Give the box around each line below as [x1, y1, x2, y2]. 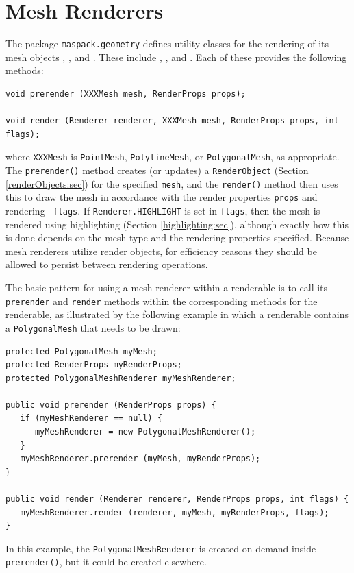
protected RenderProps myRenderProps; [5, 360, 182, 370]
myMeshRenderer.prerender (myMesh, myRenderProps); [20, 454, 261, 464]
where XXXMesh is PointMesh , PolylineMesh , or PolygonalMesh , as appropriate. [5, 149, 340, 164]
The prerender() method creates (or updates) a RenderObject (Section [5, 163, 309, 177]
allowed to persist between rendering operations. [5, 257, 208, 271]
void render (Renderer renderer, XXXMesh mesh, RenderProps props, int [5, 116, 339, 126]
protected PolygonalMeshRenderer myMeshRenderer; [5, 373, 236, 383]
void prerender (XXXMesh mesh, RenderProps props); [5, 88, 246, 99]
